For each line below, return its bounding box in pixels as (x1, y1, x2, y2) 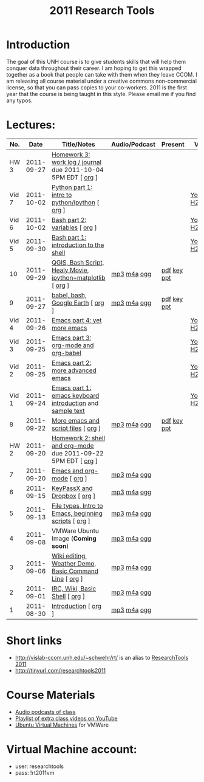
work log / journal (51, 157, 102, 166)
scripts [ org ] (51, 516, 91, 525)
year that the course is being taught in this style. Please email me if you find (6, 90, 196, 97)
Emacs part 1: (51, 384, 92, 392)
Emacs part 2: (51, 358, 92, 367)
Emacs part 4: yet (51, 316, 102, 324)
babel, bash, (51, 291, 87, 299)
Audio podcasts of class (15, 708, 76, 715)
